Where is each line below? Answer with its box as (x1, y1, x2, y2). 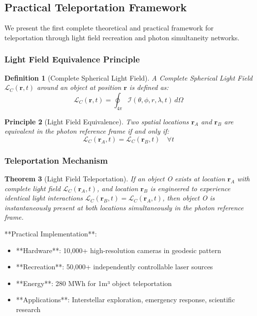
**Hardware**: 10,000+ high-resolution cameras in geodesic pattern (16, 245, 221, 255)
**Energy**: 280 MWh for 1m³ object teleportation (16, 278, 172, 288)
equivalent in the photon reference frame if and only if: (4, 126, 169, 136)
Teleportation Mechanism (4, 154, 108, 166)
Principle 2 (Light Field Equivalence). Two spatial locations (4, 116, 189, 126)
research (16, 304, 41, 314)
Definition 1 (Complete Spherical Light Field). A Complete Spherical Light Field (4, 72, 253, 83)
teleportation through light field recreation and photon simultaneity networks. (4, 32, 240, 42)
